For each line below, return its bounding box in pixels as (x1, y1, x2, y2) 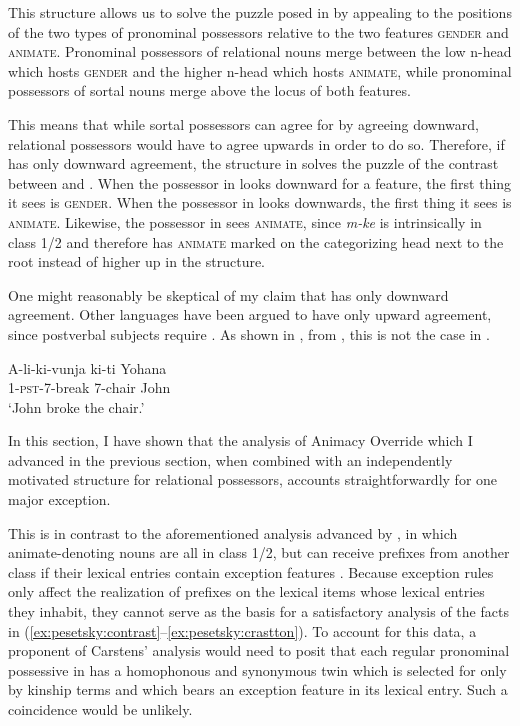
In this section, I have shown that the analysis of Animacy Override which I (8, 430, 473, 451)
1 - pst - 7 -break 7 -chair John (8, 377, 171, 398)
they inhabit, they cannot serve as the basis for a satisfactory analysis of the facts (8, 601, 509, 622)
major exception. (8, 489, 111, 510)
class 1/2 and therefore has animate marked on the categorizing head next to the (8, 231, 504, 252)
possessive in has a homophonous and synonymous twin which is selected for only (8, 659, 507, 680)
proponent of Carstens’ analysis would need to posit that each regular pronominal (8, 640, 510, 661)
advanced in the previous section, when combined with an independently (8, 449, 453, 470)
